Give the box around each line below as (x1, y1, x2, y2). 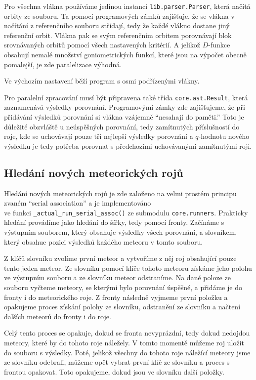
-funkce (208, 40, 230, 50)
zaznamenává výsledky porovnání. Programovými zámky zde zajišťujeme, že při (4, 102, 245, 112)
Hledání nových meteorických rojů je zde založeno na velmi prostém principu (4, 188, 237, 198)
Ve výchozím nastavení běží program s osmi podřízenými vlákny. (4, 76, 200, 86)
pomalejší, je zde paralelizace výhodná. (4, 59, 122, 69)
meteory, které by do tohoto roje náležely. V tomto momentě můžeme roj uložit (4, 338, 244, 348)
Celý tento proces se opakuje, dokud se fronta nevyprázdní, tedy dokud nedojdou (4, 328, 250, 338)
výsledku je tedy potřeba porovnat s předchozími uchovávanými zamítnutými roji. (4, 140, 252, 151)
